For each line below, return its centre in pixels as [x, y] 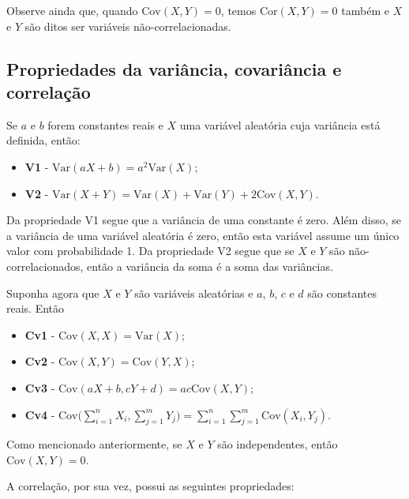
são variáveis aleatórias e [194, 293]
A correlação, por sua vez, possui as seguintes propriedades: [150, 486]
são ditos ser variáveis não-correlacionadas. [128, 26]
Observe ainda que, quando [72, 10]
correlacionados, [45, 266]
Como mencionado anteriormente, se [94, 444]
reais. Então [36, 308]
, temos [238, 10]
